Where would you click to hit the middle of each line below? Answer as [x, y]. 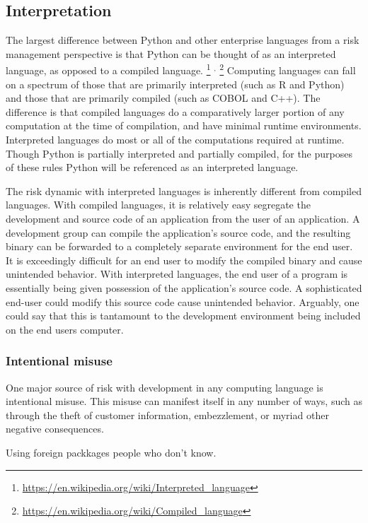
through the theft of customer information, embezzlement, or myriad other [167, 415]
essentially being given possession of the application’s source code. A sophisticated [184, 287]
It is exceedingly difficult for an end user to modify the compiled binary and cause [184, 260]
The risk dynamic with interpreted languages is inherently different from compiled [184, 190]
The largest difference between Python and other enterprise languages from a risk [183, 40]
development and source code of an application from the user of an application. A [183, 218]
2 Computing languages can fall [288, 69]
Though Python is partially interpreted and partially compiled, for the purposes [179, 153]
